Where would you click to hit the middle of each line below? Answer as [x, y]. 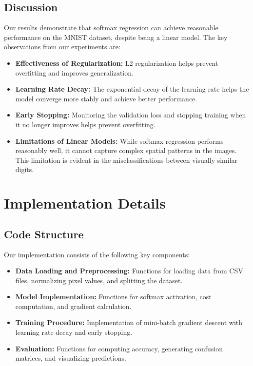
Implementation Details [85, 203]
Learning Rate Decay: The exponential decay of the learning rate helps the [132, 89]
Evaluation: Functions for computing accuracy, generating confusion [119, 348]
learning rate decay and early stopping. [74, 332]
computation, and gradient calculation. [73, 306]
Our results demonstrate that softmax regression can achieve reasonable [111, 28]
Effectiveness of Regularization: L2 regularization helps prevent [117, 63]
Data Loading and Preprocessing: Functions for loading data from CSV [129, 271]
